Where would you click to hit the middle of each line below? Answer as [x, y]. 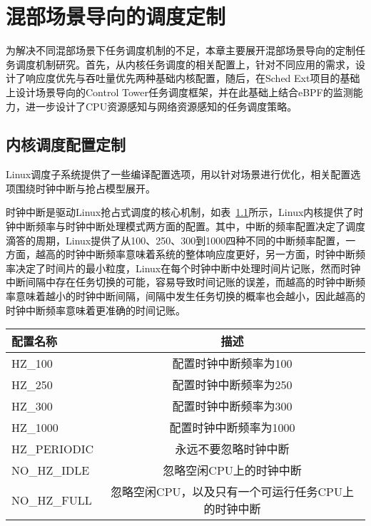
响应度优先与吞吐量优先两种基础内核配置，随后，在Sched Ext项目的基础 [193, 78]
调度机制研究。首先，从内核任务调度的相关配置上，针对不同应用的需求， [185, 64]
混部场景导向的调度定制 [116, 16]
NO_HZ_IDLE [51, 470]
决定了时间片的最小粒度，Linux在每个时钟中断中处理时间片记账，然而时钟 [188, 268]
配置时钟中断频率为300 [232, 406]
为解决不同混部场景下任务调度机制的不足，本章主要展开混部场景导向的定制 [181, 50]
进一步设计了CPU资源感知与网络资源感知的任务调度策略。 [161, 106]
